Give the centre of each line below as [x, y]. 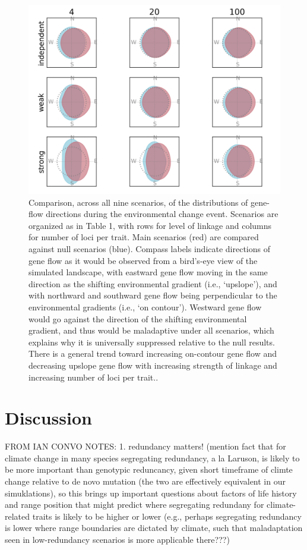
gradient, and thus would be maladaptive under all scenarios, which [151, 330]
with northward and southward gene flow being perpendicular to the [153, 295]
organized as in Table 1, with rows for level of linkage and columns [150, 225]
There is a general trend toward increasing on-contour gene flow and [153, 353]
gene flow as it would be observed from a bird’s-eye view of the [143, 260]
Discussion [48, 418]
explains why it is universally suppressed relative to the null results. [152, 342]
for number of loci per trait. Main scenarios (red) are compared [144, 237]
